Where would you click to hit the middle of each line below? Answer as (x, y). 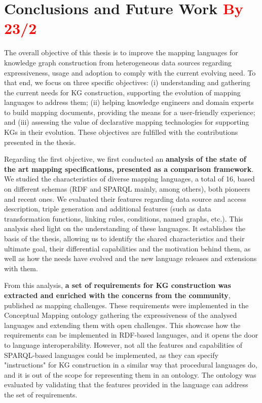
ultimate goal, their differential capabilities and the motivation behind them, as (127, 248)
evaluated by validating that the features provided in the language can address (126, 384)
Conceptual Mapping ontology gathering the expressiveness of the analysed (121, 315)
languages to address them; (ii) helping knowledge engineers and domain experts (129, 102)
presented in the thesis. (40, 142)
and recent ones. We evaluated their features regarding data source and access (125, 198)
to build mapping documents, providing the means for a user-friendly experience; (130, 112)
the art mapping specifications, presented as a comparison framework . (129, 169)
